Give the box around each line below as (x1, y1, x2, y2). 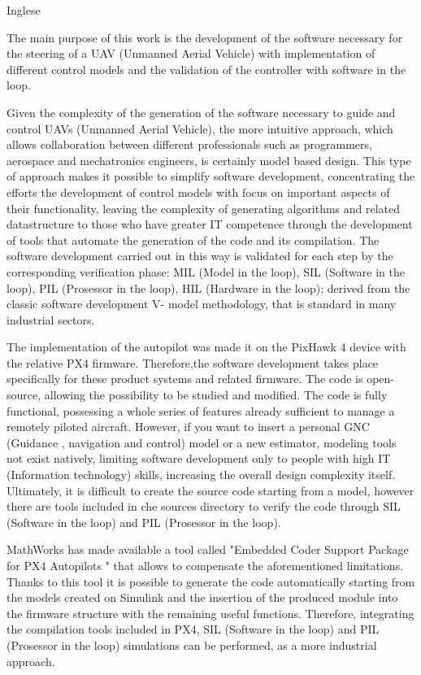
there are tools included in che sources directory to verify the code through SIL (7, 498, 401, 515)
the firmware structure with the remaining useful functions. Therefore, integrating (7, 604, 414, 621)
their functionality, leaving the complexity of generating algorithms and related (7, 199, 401, 216)
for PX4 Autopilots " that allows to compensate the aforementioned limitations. (7, 557, 404, 573)
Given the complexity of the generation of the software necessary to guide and (7, 103, 396, 120)
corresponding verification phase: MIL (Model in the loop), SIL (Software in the (7, 263, 405, 280)
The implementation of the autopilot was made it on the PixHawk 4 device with (7, 338, 406, 355)
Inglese (7, 2, 41, 18)
